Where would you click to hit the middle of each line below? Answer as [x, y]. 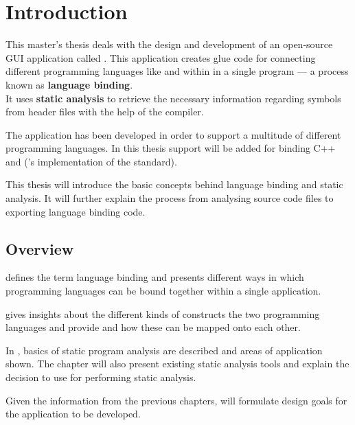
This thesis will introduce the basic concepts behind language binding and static [174, 184]
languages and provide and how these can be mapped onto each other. [153, 327]
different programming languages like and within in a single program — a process [177, 71]
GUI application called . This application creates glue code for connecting [161, 57]
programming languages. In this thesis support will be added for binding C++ [171, 148]
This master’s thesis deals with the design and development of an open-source [169, 44]
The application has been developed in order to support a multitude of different [173, 134]
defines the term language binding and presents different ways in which [155, 277]
